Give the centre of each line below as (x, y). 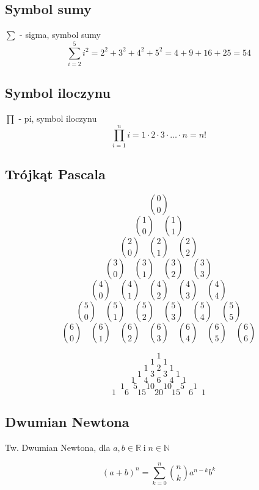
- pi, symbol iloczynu (58, 118)
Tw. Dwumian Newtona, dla (58, 447)
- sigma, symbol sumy (60, 35)
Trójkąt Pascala (55, 174)
